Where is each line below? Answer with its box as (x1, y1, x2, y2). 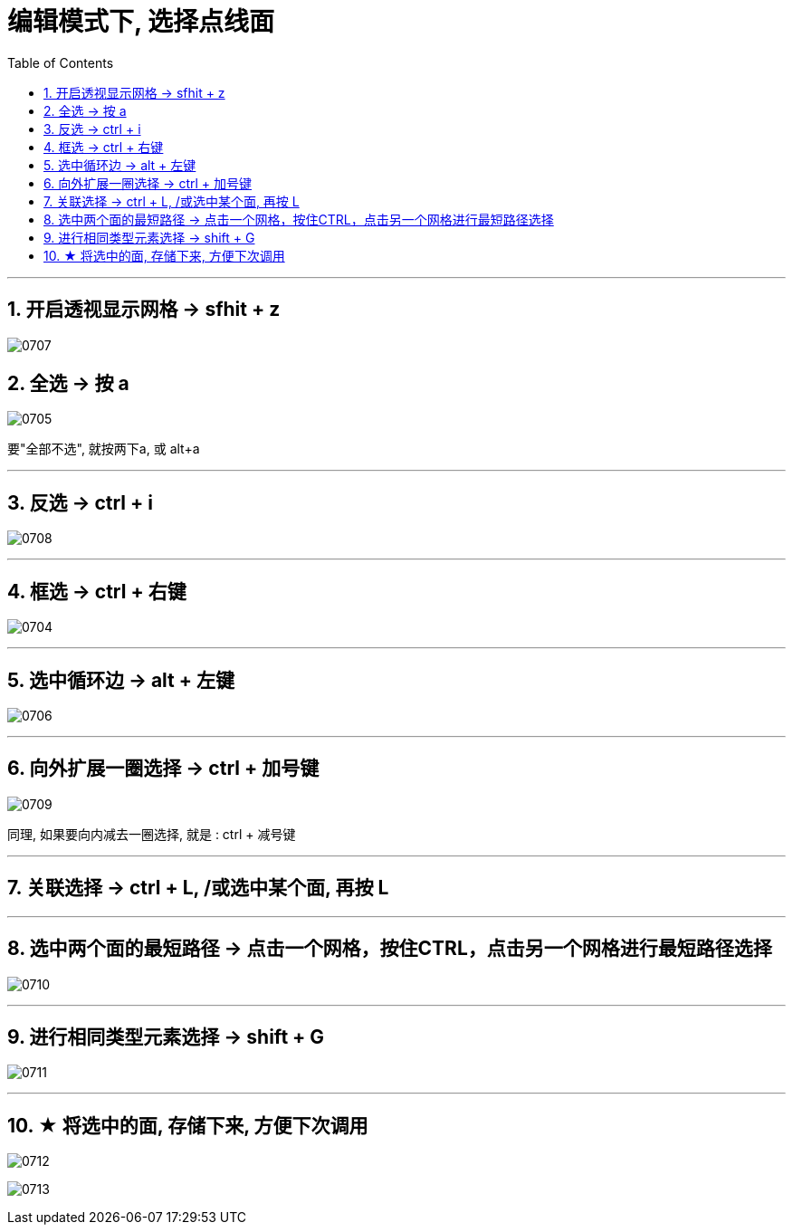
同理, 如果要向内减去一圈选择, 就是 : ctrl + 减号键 (7, 826, 296, 842)
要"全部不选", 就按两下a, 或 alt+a (7, 441, 200, 457)
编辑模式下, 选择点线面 (7, 6, 275, 37)
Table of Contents (7, 54, 114, 71)
